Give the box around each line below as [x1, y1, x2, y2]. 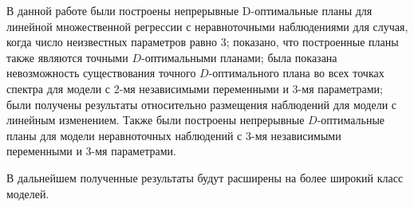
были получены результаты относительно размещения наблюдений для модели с [6, 96, 397, 112]
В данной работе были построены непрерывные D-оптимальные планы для [6, 2, 373, 18]
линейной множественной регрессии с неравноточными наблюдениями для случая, [6, 18, 408, 34]
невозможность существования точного [6, 64, 196, 81]
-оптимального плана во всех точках [208, 64, 384, 81]
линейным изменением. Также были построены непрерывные [6, 111, 305, 128]
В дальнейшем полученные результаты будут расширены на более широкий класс [6, 169, 404, 186]
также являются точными [6, 49, 128, 65]
